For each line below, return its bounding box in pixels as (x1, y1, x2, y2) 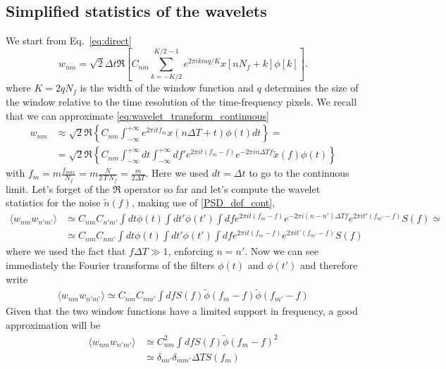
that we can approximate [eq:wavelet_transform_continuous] (6, 108, 269, 123)
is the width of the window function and (80, 80, 254, 95)
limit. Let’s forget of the (6, 181, 110, 196)
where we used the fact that (6, 244, 126, 258)
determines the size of (264, 80, 359, 95)
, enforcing (168, 244, 213, 258)
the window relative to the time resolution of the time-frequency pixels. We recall (6, 94, 357, 109)
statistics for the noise (6, 195, 101, 210)
